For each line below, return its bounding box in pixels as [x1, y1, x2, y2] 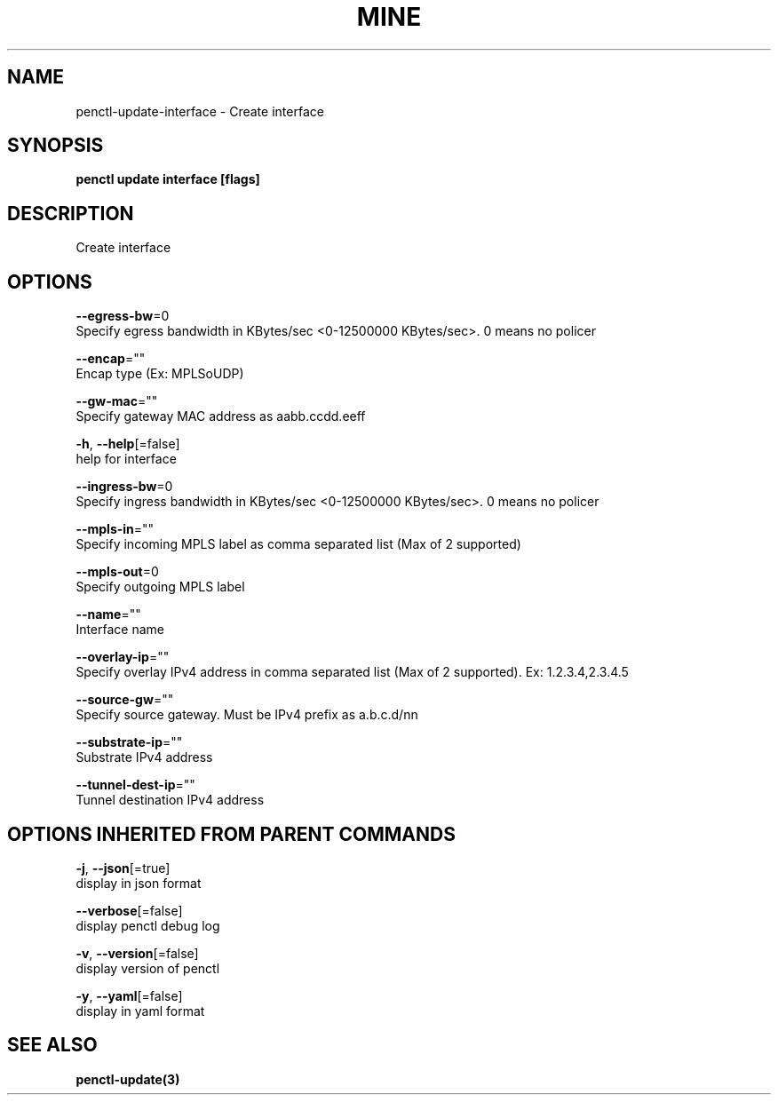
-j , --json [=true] [75, 860, 171, 876]
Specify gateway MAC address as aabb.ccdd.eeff [75, 408, 366, 424]
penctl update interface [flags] [75, 171, 260, 187]
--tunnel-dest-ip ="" [75, 777, 195, 793]
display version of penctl [75, 960, 220, 976]
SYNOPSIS [7, 134, 104, 157]
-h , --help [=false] [75, 436, 180, 452]
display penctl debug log [75, 917, 220, 933]
